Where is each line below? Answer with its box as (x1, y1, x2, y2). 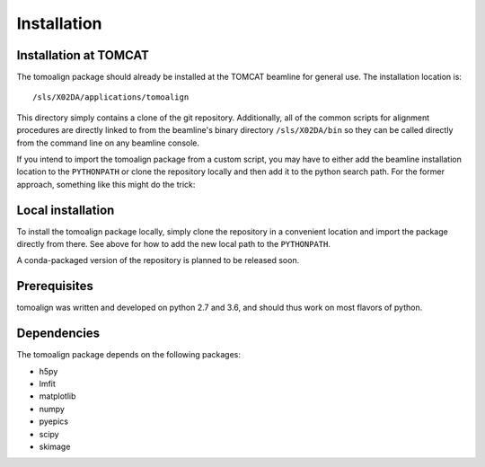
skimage (39, 441, 71, 453)
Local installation (16, 202, 115, 217)
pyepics (39, 416, 69, 427)
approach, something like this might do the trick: (16, 179, 196, 189)
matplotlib (39, 391, 76, 401)
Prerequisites (16, 278, 93, 294)
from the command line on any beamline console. (16, 137, 200, 148)
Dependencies (16, 326, 101, 341)
